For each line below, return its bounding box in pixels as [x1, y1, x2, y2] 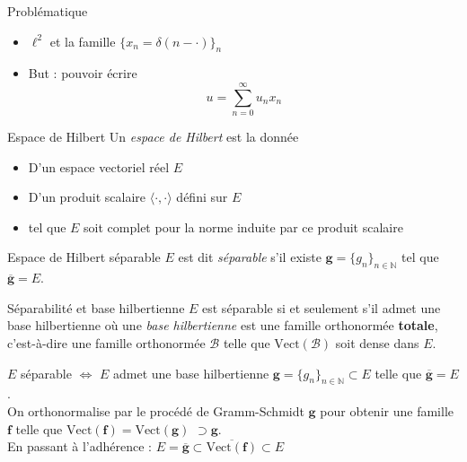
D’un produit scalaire [28, 187, 146, 206]
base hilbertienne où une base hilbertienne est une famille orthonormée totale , [7, 316, 438, 335]
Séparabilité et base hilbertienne [7, 298, 185, 317]
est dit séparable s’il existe [178, 248, 322, 266]
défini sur [176, 187, 228, 206]
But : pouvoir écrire [28, 64, 137, 83]
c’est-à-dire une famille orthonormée [7, 334, 206, 353]
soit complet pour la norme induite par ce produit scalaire [84, 217, 403, 236]
